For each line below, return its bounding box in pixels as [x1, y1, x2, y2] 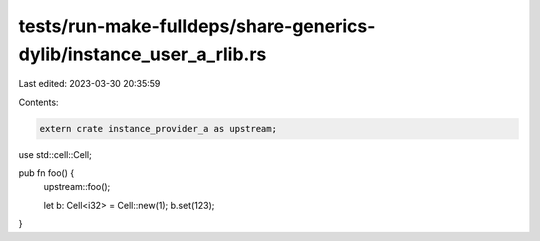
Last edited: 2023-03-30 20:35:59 [18, 78, 161, 90]
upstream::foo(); [43, 181, 111, 193]
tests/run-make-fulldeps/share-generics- [18, 15, 376, 37]
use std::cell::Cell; [18, 148, 92, 160]
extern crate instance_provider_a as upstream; [39, 123, 277, 134]
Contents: [18, 96, 59, 108]
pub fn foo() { [18, 167, 75, 179]
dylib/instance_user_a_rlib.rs [18, 43, 267, 65]
